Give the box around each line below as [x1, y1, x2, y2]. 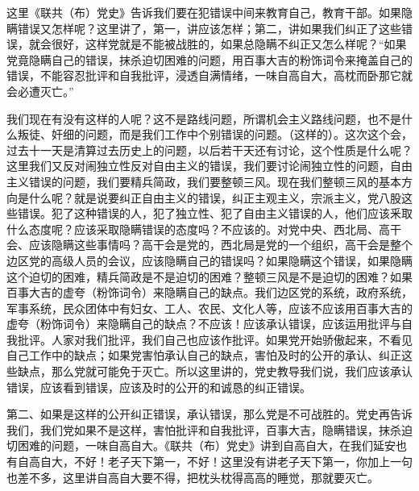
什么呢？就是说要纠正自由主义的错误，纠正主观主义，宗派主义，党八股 [28, 189, 401, 206]
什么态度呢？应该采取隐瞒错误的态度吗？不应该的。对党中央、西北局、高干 [6, 220, 401, 237]
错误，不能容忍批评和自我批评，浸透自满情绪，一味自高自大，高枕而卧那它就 [6, 67, 413, 84]
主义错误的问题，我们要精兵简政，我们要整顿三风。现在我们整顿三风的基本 [6, 173, 401, 189]
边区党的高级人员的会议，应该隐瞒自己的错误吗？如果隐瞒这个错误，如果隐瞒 [6, 252, 413, 268]
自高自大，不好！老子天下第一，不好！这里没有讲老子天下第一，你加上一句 [17, 453, 413, 470]
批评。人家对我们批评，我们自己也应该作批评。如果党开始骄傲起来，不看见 [17, 331, 413, 347]
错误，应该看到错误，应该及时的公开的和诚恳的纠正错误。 [6, 378, 311, 395]
